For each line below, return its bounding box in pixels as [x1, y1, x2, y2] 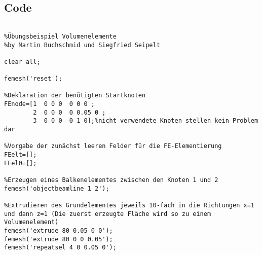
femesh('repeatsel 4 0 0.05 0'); [4, 244, 117, 251]
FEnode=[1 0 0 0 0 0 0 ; [4, 100, 95, 108]
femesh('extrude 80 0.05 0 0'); [4, 227, 113, 234]
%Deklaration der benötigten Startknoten [4, 92, 146, 99]
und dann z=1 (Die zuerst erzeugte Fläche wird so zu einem [4, 210, 211, 217]
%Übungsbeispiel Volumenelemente [4, 32, 117, 40]
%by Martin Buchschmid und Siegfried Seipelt [4, 41, 160, 49]
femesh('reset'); [4, 75, 62, 83]
